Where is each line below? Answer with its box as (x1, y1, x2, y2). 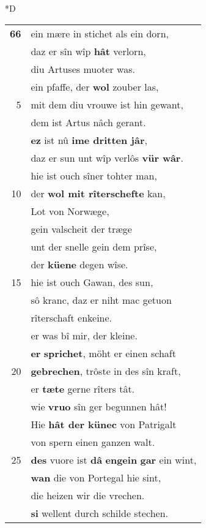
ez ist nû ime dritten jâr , (31, 132, 147, 147)
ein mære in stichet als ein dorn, (31, 26, 169, 40)
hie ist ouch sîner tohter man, (31, 168, 157, 183)
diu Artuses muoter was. (31, 61, 135, 76)
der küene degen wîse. (31, 257, 128, 271)
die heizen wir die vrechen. (31, 488, 145, 502)
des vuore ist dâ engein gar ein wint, (31, 452, 197, 467)
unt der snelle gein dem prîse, (31, 239, 157, 254)
